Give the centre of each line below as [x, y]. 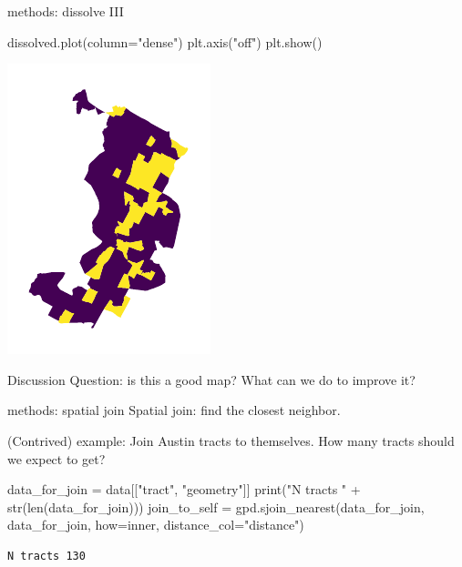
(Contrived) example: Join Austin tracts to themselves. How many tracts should [231, 440]
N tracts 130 [46, 556]
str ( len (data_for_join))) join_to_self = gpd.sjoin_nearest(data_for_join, [216, 506]
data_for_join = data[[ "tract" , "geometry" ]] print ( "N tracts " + [184, 489]
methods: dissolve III [66, 11]
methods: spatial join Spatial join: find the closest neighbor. [174, 410]
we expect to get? [56, 458]
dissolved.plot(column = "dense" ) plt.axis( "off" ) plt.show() [165, 41]
